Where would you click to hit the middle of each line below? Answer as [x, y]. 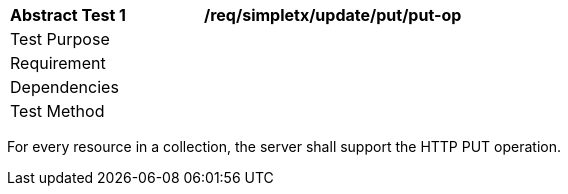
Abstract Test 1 [68, 15]
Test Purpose [60, 39]
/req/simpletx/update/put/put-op [333, 15]
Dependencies [64, 87]
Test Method [57, 111]
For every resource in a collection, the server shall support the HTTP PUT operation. [284, 146]
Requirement [58, 63]
